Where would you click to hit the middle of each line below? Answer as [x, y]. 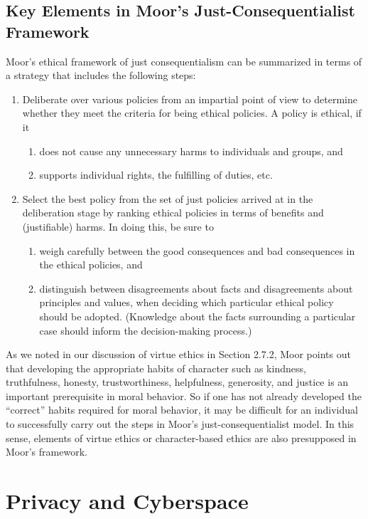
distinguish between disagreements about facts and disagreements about [196, 288]
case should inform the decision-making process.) [146, 330]
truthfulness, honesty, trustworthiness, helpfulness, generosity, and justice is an [177, 382]
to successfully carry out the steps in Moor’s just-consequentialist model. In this [180, 424]
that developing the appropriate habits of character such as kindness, [156, 368]
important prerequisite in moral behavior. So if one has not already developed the [184, 395]
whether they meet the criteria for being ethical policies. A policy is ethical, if [192, 113]
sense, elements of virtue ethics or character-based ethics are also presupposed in [181, 437]
